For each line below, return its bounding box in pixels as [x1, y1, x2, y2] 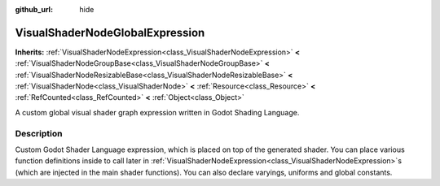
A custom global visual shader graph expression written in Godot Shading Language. [15, 107, 300, 117]
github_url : [15, 5, 53, 14]
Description [15, 128, 63, 139]
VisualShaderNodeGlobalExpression [15, 25, 205, 40]
